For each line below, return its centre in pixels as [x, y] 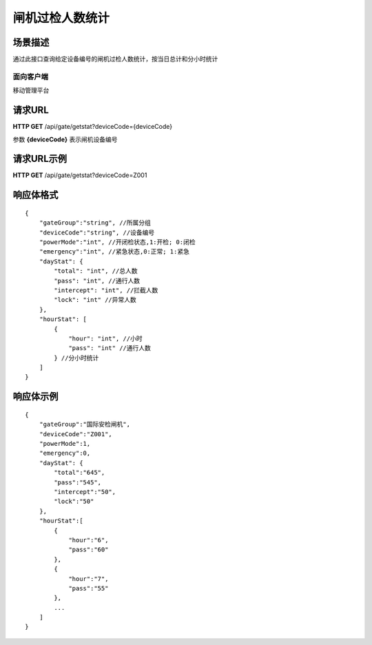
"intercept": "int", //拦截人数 [106, 290]
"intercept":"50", [85, 492]
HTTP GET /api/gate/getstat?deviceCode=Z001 [80, 175]
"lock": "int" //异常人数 [95, 300]
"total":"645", [80, 473]
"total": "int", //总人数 [96, 271]
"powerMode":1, [65, 444]
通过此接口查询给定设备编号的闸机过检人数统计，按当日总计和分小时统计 [115, 59]
